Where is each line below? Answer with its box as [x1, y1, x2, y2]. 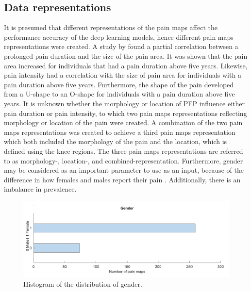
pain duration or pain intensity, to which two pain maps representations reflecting [4, 108, 247, 118]
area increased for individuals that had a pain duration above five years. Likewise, [4, 60, 248, 70]
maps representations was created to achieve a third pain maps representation [4, 127, 235, 137]
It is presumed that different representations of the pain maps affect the [4, 22, 218, 32]
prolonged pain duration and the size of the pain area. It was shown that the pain [4, 50, 248, 61]
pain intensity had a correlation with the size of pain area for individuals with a [4, 70, 241, 80]
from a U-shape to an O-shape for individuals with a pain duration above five [4, 89, 235, 99]
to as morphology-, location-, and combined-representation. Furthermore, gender [4, 155, 243, 165]
